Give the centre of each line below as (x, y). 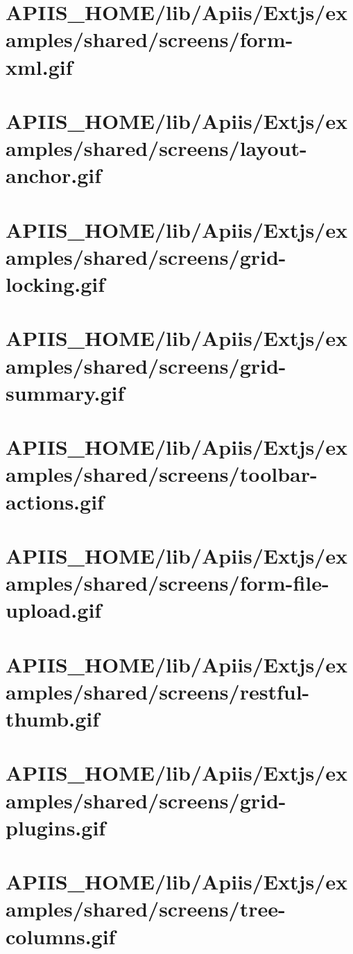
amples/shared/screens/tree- (146, 909)
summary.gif (65, 392)
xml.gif (39, 66)
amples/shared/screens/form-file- (167, 583)
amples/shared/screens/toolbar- (162, 474)
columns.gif (61, 936)
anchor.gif (54, 175)
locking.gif (55, 284)
